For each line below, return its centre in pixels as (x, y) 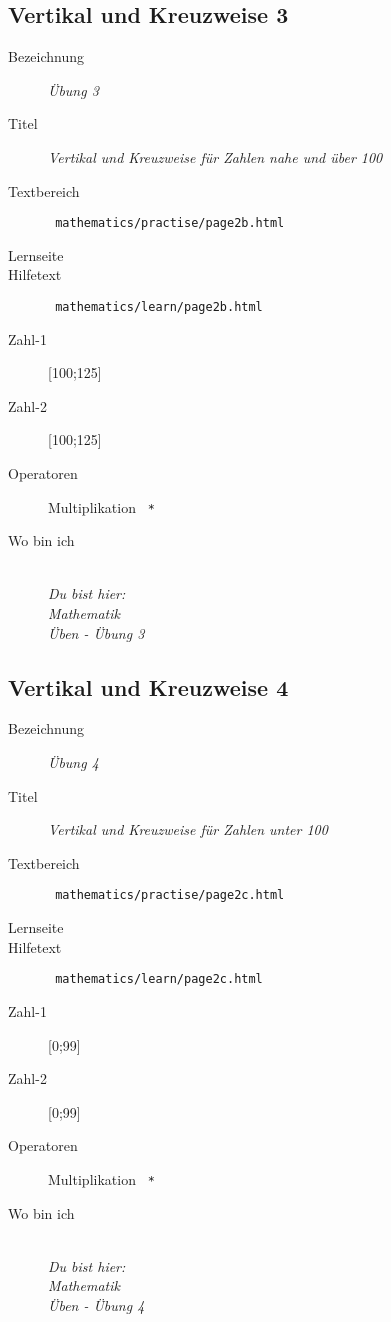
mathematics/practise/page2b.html (170, 223)
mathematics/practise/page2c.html (170, 895)
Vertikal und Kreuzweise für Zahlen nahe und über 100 (215, 156)
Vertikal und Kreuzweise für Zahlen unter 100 (188, 829)
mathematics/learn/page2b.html (159, 307)
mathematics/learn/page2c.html (159, 979)
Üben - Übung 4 (96, 1304)
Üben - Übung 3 (96, 632)
